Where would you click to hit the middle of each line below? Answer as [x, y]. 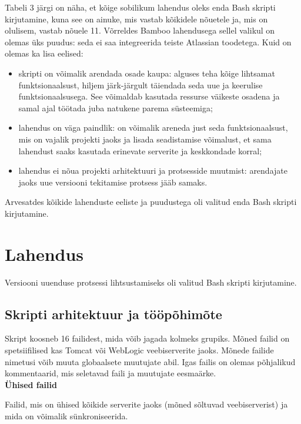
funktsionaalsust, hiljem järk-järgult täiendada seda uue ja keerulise [141, 85]
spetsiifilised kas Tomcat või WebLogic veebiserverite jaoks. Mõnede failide [139, 350]
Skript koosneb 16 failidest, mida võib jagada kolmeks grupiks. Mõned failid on [147, 338]
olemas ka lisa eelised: [44, 53]
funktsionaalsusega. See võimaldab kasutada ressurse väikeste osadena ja [149, 96]
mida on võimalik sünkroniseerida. [66, 415]
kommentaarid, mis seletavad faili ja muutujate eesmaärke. [111, 373]
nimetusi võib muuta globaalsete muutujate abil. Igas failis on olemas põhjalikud [150, 361]
